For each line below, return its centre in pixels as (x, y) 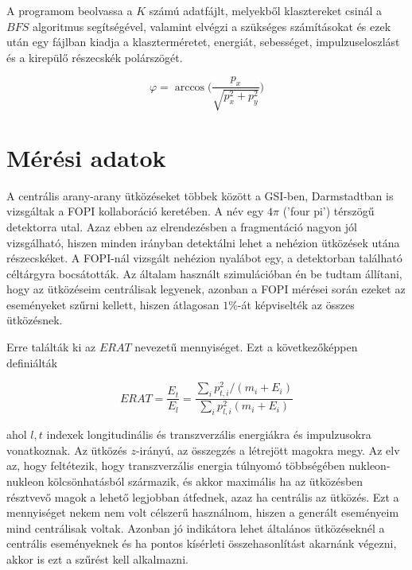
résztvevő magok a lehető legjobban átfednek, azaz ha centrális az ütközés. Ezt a (203, 496)
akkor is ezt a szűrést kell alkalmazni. (97, 558)
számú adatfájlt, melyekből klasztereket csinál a (266, 10)
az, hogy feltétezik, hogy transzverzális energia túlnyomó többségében (176, 465)
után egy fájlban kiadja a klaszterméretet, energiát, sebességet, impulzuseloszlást (203, 42)
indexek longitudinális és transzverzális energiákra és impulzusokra (209, 434)
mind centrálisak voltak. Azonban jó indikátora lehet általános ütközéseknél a (196, 527)
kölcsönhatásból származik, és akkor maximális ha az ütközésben (206, 481)
